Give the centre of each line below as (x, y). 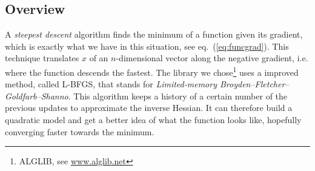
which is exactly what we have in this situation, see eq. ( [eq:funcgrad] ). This (147, 46)
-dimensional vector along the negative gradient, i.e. (212, 58)
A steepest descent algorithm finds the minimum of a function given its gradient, (154, 34)
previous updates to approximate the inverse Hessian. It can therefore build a (149, 108)
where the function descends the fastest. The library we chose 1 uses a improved (152, 71)
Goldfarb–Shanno (37, 96)
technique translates (42, 58)
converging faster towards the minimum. (80, 131)
